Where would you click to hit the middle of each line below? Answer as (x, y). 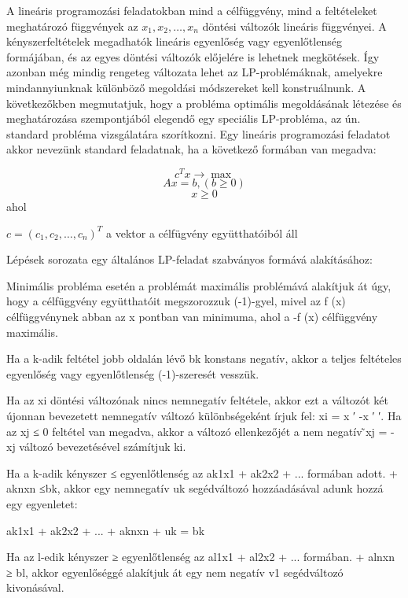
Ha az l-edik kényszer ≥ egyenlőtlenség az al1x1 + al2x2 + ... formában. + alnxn (200, 557)
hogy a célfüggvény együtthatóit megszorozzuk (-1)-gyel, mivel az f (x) (176, 301)
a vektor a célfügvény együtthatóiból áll (202, 233)
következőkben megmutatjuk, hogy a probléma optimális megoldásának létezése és (204, 103)
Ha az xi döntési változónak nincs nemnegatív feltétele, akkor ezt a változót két (197, 400)
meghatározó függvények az (72, 26)
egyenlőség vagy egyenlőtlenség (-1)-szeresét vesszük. (133, 373)
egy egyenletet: (42, 503)
